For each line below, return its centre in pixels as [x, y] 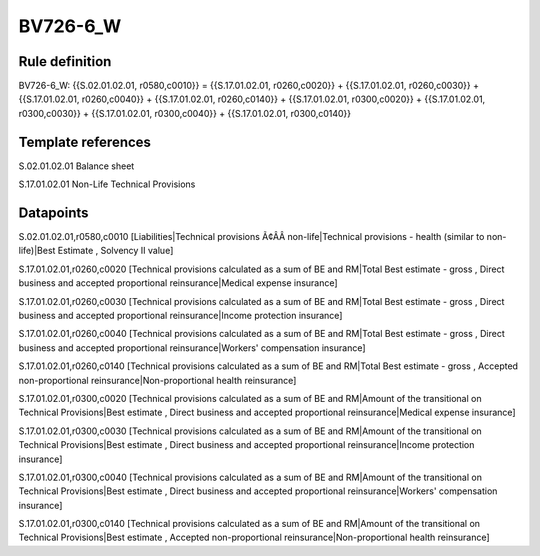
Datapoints [53, 212]
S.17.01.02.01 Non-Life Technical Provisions [107, 184]
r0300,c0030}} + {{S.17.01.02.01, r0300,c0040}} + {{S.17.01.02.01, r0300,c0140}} [185, 113]
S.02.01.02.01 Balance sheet [76, 166]
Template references [85, 141]
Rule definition [65, 61]
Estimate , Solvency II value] [115, 251]
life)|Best [37, 251]
